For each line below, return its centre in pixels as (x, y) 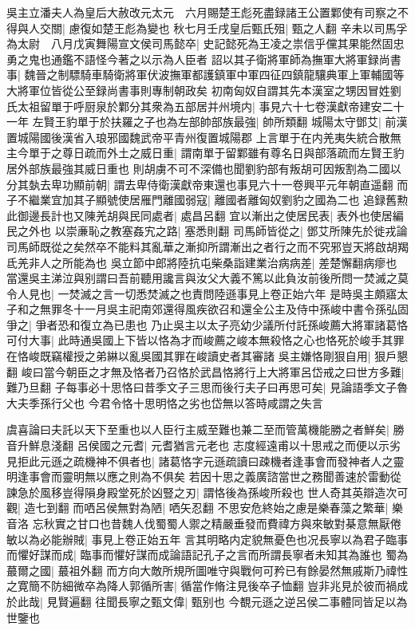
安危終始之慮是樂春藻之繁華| (314, 508)
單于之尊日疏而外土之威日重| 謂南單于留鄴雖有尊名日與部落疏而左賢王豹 (216, 153)
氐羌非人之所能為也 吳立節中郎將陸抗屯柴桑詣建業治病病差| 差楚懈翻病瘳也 (202, 262)
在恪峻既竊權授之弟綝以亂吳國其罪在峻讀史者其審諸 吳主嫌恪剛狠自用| (189, 356)
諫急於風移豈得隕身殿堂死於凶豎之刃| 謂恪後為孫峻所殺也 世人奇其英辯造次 (202, 492)
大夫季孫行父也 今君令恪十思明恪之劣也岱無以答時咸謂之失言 (165, 402)
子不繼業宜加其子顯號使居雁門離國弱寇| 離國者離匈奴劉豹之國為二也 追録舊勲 (207, 200)
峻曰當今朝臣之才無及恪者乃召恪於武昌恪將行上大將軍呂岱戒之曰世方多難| (213, 371)
